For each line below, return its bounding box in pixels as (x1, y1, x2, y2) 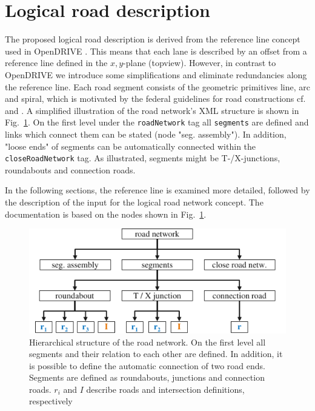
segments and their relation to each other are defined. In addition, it (29, 347, 283, 360)
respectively (29, 395, 73, 407)
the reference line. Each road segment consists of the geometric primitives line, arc (5, 80, 310, 93)
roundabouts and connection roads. (5, 163, 136, 176)
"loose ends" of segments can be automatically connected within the (5, 139, 256, 152)
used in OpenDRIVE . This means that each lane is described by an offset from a (5, 44, 307, 57)
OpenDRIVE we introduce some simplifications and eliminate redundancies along (5, 68, 307, 81)
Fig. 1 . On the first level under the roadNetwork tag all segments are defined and (5, 116, 309, 129)
